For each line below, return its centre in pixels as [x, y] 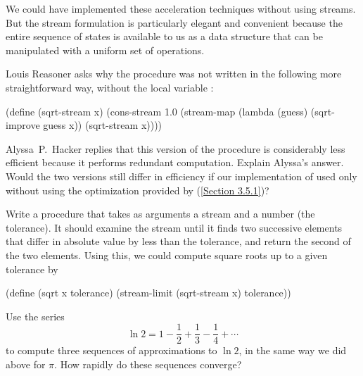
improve [23, 125]
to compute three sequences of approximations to [112, 350]
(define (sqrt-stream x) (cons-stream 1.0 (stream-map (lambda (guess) [157, 111]
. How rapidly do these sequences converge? [148, 364]
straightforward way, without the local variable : [110, 87]
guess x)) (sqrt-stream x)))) [103, 125]
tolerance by [32, 269]
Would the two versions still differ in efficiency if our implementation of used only [181, 176]
